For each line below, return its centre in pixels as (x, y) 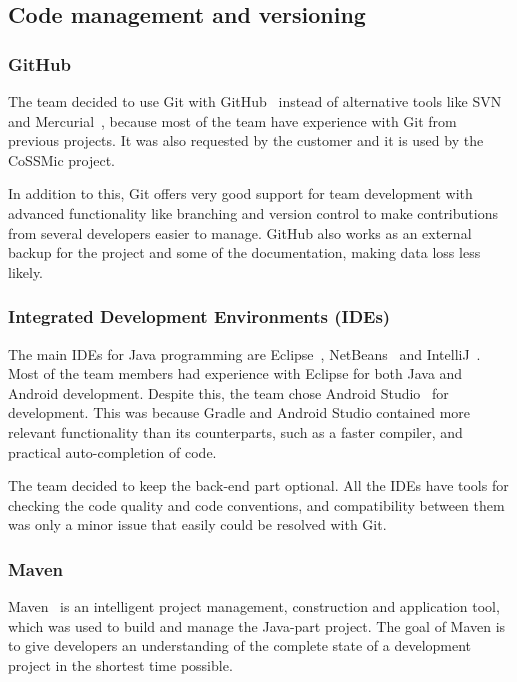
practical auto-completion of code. (112, 451)
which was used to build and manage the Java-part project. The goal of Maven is (257, 625)
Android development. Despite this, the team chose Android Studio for (228, 392)
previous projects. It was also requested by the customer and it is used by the (246, 140)
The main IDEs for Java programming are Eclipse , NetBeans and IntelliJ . (244, 353)
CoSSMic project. (62, 159)
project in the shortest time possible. (120, 664)
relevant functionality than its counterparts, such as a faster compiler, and (235, 431)
